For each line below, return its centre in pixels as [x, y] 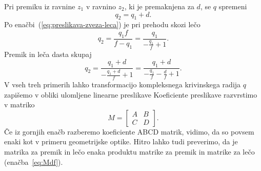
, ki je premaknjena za [159, 6]
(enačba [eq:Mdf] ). [34, 161]
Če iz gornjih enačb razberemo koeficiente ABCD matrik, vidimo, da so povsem [129, 131]
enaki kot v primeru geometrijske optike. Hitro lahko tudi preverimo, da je [121, 141]
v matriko [19, 104]
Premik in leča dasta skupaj [48, 54]
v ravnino [101, 6]
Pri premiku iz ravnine [40, 6]
